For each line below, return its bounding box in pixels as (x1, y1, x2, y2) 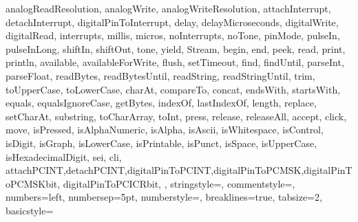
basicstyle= (6, 203, 54, 217)
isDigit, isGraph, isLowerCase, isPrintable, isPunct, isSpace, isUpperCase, (6, 135, 317, 150)
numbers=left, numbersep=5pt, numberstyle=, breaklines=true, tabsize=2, (6, 190, 322, 204)
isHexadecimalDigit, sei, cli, (6, 149, 122, 164)
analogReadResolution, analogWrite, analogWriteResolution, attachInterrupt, (6, 1, 331, 15)
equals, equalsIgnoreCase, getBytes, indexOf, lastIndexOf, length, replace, (6, 96, 317, 110)
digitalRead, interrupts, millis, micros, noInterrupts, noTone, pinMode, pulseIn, (6, 28, 340, 43)
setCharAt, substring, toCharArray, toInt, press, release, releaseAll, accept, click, (6, 109, 347, 123)
